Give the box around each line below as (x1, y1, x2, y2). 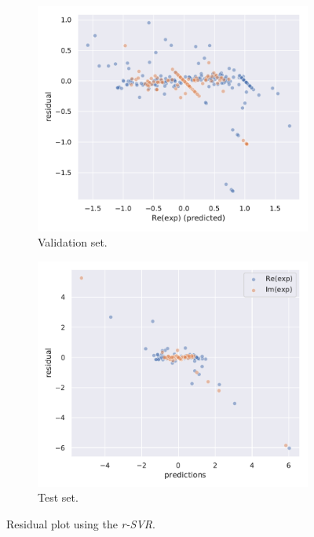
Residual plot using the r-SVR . (6, 515, 155, 532)
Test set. (38, 489, 78, 506)
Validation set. (38, 234, 108, 250)
